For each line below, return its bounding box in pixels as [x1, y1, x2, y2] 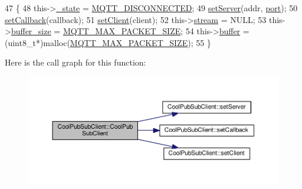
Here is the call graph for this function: [5, 56, 146, 69]
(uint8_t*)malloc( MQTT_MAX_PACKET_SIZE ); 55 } [5, 36, 211, 48]
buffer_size [11, 25, 51, 37]
